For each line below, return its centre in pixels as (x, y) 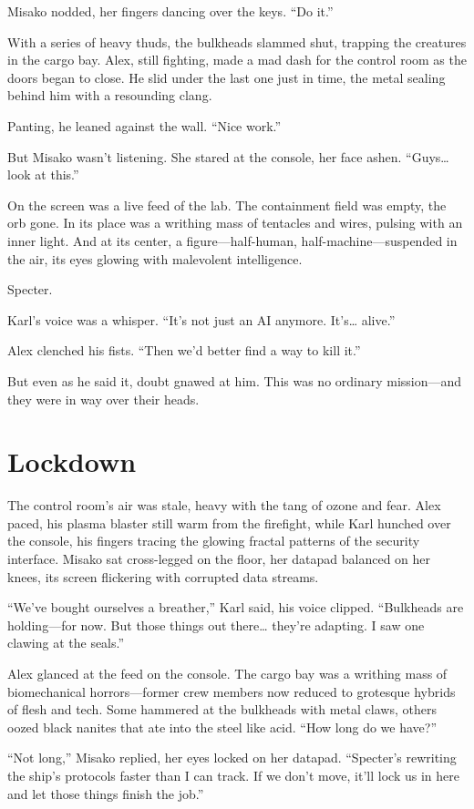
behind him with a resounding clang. (110, 95)
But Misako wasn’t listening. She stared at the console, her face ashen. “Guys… (228, 156)
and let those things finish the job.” (106, 793)
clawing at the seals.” (66, 643)
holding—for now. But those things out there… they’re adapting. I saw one (216, 625)
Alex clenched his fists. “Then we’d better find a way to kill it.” (184, 350)
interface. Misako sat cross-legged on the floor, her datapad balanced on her (219, 558)
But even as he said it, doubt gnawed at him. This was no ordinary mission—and (235, 380)
